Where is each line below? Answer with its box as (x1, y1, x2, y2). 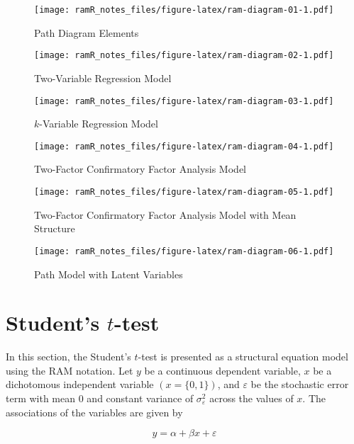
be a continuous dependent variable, (144, 363, 301, 377)
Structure (34, 221, 75, 236)
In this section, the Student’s (6, 349, 131, 364)
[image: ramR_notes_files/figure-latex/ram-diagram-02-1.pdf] (34, 50, 334, 61)
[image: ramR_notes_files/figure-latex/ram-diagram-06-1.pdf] (34, 246, 334, 256)
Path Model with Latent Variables (34, 266, 183, 281)
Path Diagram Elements (34, 25, 139, 40)
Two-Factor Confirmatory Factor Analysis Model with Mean (34, 207, 297, 222)
